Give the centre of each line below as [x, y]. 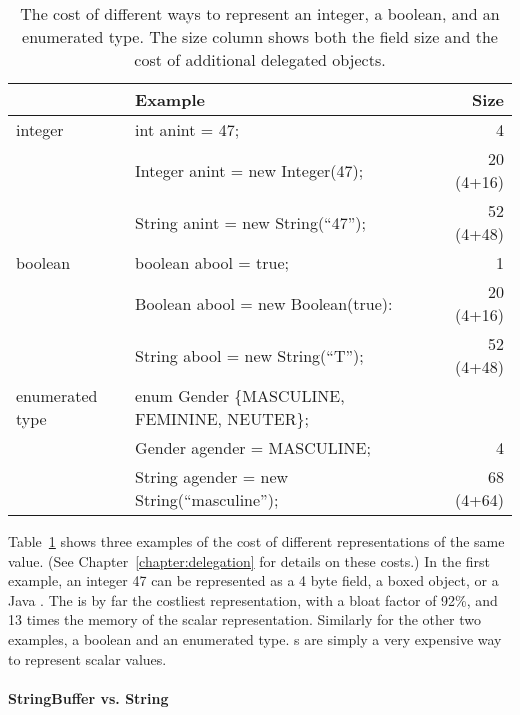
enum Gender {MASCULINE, [240, 395]
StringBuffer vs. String [88, 697]
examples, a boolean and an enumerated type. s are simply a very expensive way [255, 638]
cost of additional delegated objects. [260, 59]
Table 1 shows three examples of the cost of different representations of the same [256, 541]
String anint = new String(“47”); [250, 222]
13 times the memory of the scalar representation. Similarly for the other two [244, 619]
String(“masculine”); [207, 499]
